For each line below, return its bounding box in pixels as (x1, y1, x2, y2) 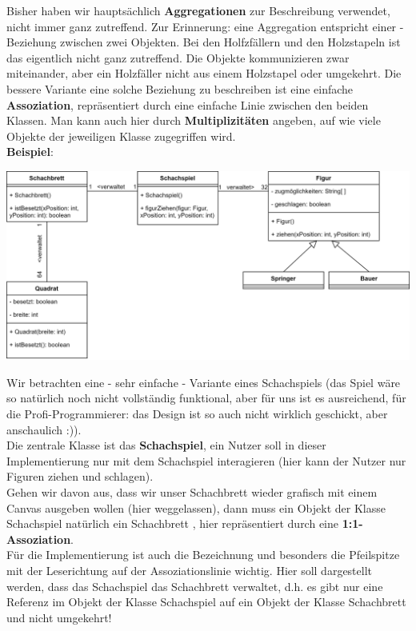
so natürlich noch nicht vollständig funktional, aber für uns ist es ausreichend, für (6, 389, 406, 406)
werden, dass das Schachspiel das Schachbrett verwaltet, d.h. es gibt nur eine (6, 577, 383, 594)
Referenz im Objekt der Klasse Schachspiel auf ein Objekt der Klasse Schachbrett (6, 593, 406, 610)
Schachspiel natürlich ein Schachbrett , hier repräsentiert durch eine (6, 515, 339, 532)
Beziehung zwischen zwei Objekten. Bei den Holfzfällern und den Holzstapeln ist (6, 34, 401, 50)
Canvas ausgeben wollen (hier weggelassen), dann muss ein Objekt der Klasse (6, 499, 386, 516)
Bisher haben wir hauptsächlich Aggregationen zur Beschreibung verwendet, (6, 2, 390, 18)
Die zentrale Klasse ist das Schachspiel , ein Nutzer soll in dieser (6, 437, 326, 453)
